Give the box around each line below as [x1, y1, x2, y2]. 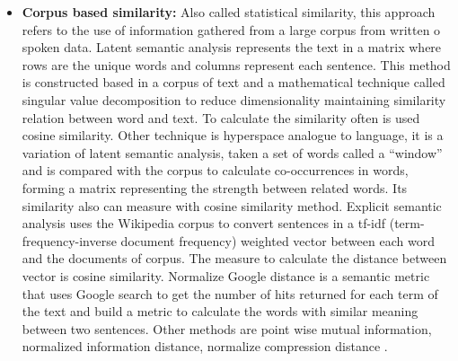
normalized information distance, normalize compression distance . [22, 337, 388, 356]
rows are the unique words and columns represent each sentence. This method [22, 55, 451, 74]
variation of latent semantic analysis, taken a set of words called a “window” [22, 143, 443, 162]
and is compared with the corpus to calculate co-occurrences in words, [22, 161, 409, 180]
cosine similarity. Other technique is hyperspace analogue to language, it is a [22, 126, 444, 145]
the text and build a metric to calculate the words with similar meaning [22, 302, 418, 321]
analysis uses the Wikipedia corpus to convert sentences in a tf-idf [22, 214, 386, 233]
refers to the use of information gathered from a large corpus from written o [22, 20, 441, 39]
